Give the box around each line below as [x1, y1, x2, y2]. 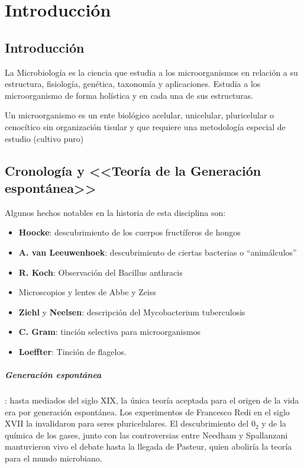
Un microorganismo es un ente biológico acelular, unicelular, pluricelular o [5, 109, 274, 121]
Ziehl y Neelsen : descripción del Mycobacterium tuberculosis [18, 305, 245, 318]
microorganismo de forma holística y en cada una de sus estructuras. [5, 89, 254, 101]
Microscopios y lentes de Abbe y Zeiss [18, 286, 156, 298]
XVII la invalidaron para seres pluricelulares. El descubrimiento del [5, 417, 249, 430]
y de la [261, 417, 286, 430]
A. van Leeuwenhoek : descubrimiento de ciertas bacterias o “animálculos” [18, 246, 297, 258]
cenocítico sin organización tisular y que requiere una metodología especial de [5, 120, 286, 133]
